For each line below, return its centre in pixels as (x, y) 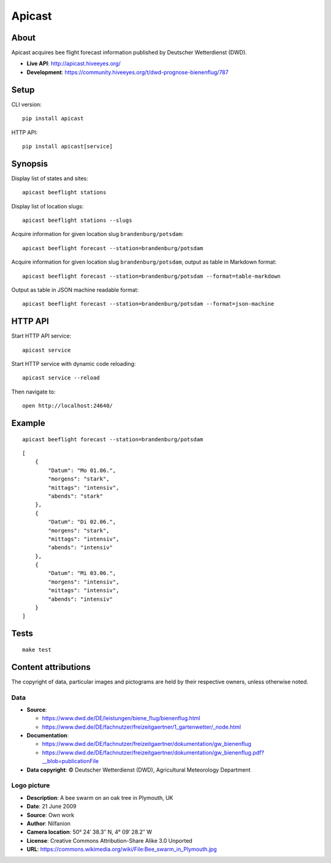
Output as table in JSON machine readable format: (75, 290)
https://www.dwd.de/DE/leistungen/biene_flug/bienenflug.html (121, 718)
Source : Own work (51, 815)
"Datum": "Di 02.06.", (82, 522)
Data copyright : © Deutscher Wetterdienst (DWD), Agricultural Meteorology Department (139, 770)
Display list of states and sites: (50, 178)
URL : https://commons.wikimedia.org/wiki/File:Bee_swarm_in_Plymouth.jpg (122, 850)
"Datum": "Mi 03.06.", (82, 573)
